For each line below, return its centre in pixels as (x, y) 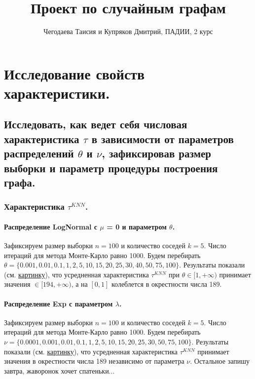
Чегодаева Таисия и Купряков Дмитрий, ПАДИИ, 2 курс (128, 31)
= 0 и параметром (137, 226)
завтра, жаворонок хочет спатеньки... (59, 370)
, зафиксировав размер (156, 153)
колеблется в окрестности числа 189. (166, 284)
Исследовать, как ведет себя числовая (96, 124)
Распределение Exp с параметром (58, 303)
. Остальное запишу (220, 361)
